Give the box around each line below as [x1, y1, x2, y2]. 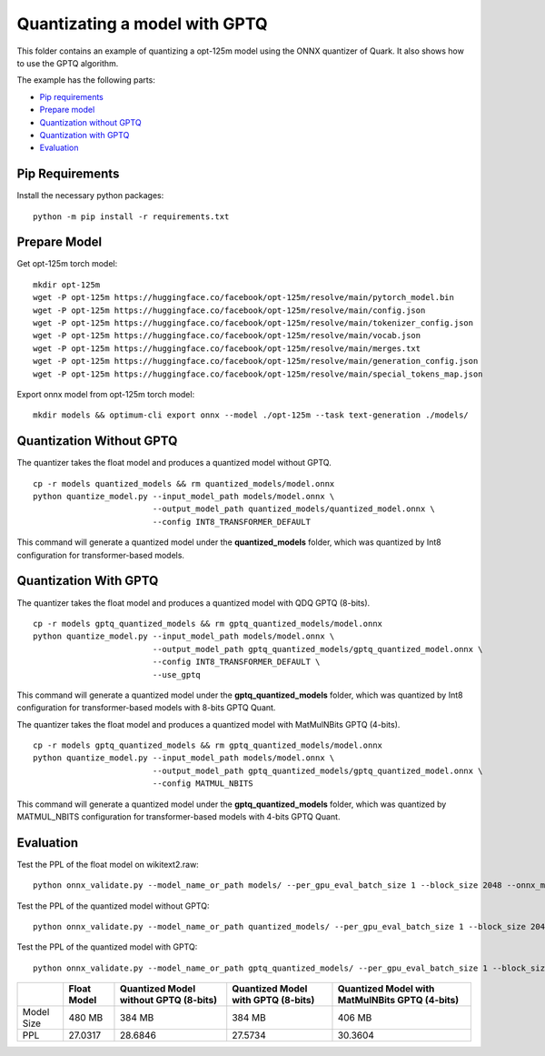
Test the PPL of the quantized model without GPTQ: [16, 900, 210, 911]
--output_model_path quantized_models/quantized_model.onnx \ [152, 504, 436, 514]
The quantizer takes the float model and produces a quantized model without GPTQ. [16, 458, 332, 468]
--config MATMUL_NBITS [152, 779, 253, 789]
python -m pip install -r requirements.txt [33, 211, 230, 222]
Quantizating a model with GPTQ [16, 14, 268, 34]
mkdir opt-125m [33, 279, 101, 290]
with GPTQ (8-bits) [232, 994, 315, 1007]
